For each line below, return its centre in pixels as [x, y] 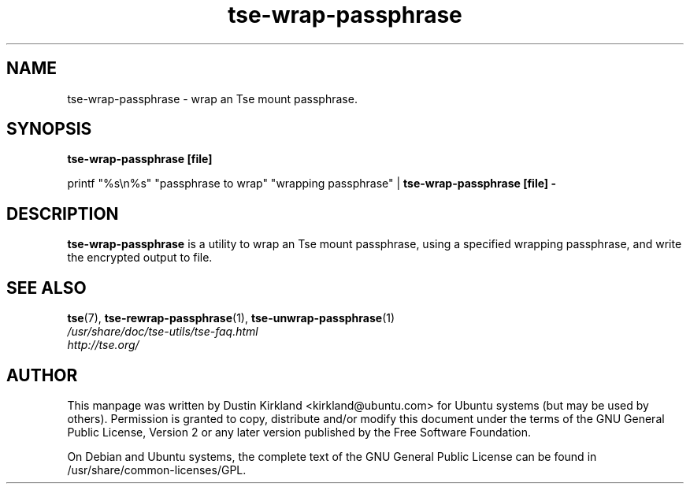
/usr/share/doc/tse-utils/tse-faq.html [163, 332]
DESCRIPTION [63, 213]
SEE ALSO [46, 288]
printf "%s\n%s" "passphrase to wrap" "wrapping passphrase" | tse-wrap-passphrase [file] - [312, 184]
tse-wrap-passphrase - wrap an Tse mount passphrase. [212, 98]
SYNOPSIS [49, 129]
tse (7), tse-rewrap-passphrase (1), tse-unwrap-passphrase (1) [231, 318]
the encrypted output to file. [140, 258]
